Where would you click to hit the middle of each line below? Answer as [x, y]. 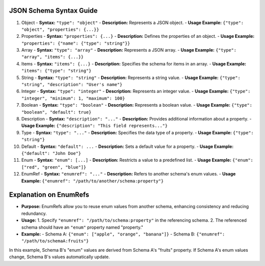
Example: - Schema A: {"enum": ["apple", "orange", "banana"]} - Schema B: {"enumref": [123, 234]
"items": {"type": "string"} [56, 71]
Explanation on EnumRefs [49, 195]
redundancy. [34, 213]
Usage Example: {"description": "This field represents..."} [94, 126]
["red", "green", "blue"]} [54, 167]
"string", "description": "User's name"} [72, 85]
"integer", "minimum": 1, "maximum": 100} [73, 98]
